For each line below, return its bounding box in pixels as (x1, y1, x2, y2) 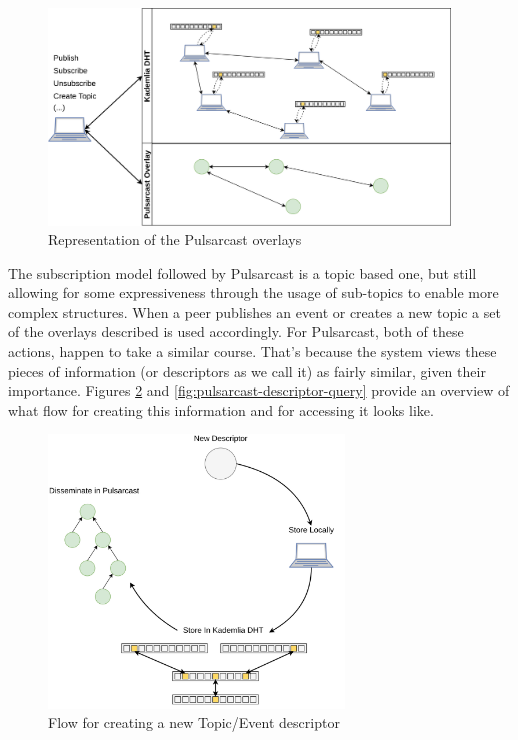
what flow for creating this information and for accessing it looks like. (8, 399, 434, 420)
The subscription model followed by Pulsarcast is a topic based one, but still (8, 262, 477, 283)
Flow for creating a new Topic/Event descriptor (48, 712, 340, 733)
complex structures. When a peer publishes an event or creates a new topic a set (8, 301, 501, 322)
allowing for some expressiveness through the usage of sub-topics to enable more (8, 282, 499, 303)
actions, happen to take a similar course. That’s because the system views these (8, 341, 497, 362)
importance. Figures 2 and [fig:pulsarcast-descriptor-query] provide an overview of (8, 380, 510, 401)
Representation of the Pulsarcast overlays (48, 229, 302, 250)
